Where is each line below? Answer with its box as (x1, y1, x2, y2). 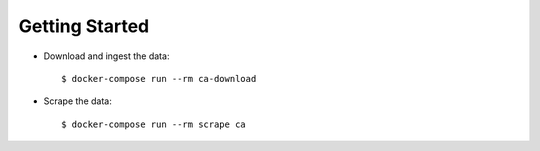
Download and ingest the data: (43, 50, 170, 62)
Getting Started (18, 15, 150, 37)
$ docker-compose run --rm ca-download (61, 73, 257, 84)
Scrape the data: (43, 95, 112, 107)
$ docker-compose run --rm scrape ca (61, 118, 247, 130)
